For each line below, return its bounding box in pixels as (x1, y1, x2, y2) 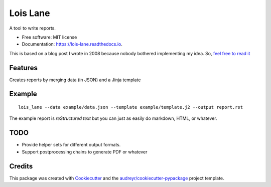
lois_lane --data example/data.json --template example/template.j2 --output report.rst (18, 104, 243, 110)
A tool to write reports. (9, 25, 56, 31)
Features (9, 63, 38, 72)
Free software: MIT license (22, 34, 77, 40)
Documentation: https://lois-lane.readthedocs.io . (22, 41, 123, 47)
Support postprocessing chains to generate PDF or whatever (22, 148, 148, 155)
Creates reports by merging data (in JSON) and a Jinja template (9, 77, 141, 83)
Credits (9, 162, 33, 170)
